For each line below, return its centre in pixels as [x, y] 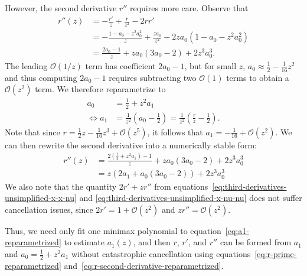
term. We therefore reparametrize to [100, 89]
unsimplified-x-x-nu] [41, 198]
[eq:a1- [237, 230]
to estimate [84, 242]
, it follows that [175, 131]
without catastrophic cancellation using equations [161, 254]
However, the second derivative [61, 8]
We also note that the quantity [61, 186]
